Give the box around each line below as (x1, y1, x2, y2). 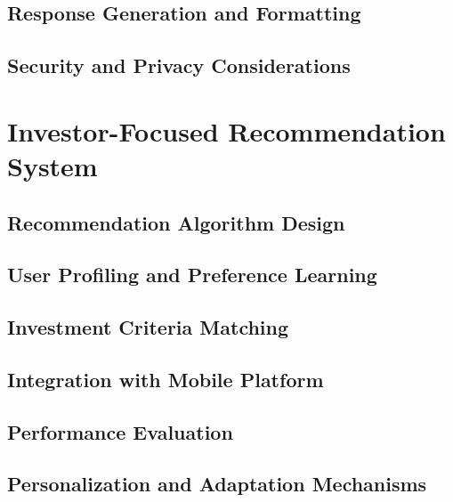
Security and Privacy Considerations (7, 52, 351, 79)
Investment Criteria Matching (7, 313, 289, 341)
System (7, 147, 98, 183)
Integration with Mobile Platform (7, 365, 324, 393)
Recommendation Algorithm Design (7, 208, 345, 236)
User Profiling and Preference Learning (7, 261, 377, 288)
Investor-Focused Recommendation (7, 112, 446, 149)
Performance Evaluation (7, 417, 233, 445)
